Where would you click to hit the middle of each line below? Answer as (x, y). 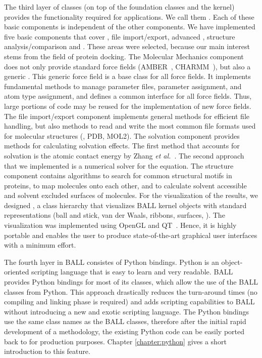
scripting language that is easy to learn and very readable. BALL (132, 272)
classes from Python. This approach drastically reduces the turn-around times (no (131, 291)
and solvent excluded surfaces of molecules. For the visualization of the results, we (131, 195)
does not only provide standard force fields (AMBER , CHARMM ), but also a (127, 66)
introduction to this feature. (47, 351)
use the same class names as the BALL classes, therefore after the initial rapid (125, 321)
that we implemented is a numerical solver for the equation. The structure (119, 165)
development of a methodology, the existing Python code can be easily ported (124, 331)
